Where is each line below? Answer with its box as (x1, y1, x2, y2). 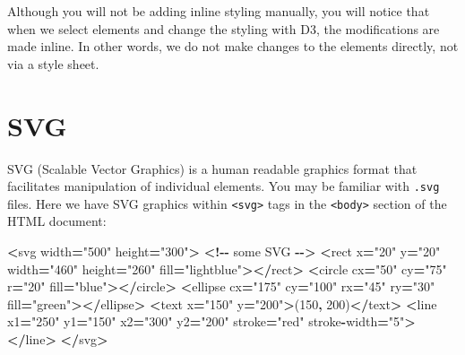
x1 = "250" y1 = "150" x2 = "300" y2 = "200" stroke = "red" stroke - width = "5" (7, 312, 405, 331)
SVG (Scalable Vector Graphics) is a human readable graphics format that (7, 159, 418, 177)
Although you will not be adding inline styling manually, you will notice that (7, 2, 430, 20)
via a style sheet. (7, 54, 99, 73)
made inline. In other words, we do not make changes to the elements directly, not (7, 37, 459, 56)
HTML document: (7, 212, 107, 230)
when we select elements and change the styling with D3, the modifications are (7, 19, 440, 38)
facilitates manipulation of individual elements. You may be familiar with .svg (7, 177, 440, 195)
